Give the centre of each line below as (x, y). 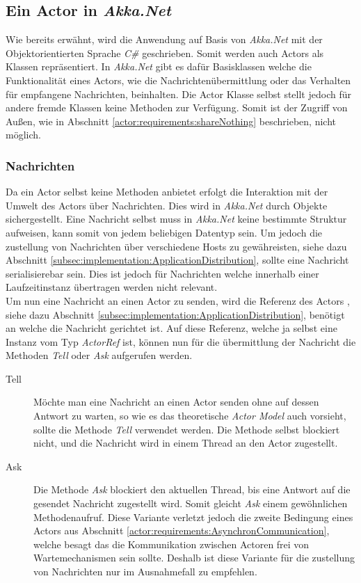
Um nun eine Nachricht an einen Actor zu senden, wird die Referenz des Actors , (178, 300)
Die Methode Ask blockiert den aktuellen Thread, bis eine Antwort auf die (192, 489)
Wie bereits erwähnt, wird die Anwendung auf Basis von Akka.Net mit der (164, 39)
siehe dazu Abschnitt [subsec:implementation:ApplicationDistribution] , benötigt (175, 314)
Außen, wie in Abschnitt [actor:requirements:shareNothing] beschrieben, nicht (171, 121)
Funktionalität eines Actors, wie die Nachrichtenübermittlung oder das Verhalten (178, 80)
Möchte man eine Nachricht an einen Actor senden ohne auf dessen (176, 402)
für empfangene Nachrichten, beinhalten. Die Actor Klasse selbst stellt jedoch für (178, 94)
